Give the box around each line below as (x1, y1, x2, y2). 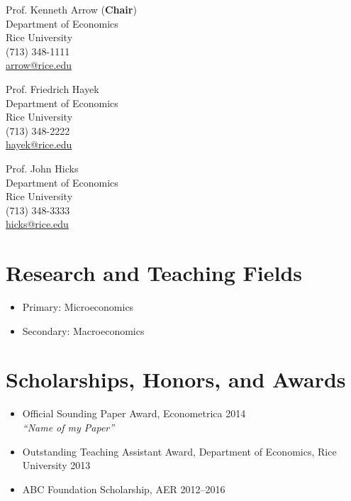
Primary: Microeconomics (22, 299, 134, 314)
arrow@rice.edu (6, 57, 72, 72)
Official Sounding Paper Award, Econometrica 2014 (22, 406, 246, 421)
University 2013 (22, 458, 91, 473)
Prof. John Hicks (6, 160, 79, 175)
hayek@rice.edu (6, 137, 72, 152)
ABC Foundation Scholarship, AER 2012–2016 (22, 481, 225, 496)
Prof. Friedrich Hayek (6, 81, 99, 96)
